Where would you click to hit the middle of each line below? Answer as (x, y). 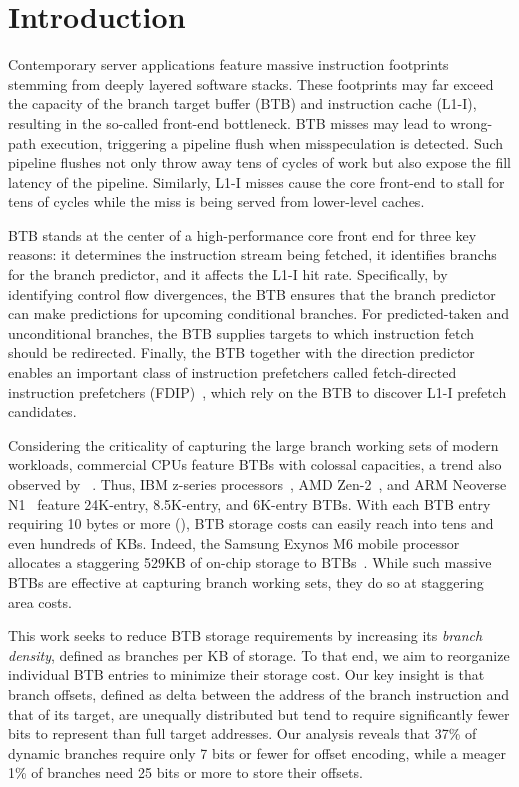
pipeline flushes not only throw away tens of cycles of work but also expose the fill (259, 162)
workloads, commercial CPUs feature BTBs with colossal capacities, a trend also (255, 464)
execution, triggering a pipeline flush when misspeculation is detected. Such (272, 142)
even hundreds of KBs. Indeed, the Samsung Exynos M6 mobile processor (234, 542)
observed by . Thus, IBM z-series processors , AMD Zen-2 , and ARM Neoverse (257, 484)
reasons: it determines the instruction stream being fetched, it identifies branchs (252, 254)
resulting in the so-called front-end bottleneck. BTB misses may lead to (227, 122)
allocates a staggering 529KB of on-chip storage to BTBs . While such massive (250, 562)
